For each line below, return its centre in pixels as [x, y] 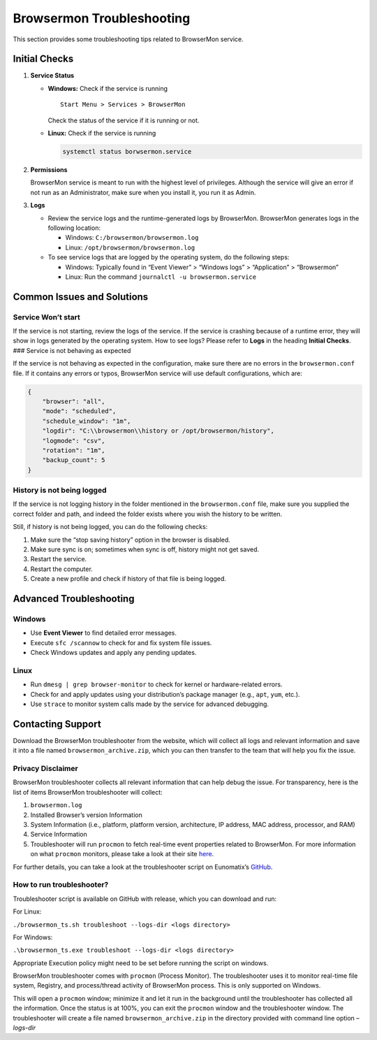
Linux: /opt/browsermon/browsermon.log [130, 247]
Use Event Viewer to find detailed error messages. [104, 633]
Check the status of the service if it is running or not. [124, 120]
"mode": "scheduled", [79, 411]
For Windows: [33, 937]
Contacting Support [57, 724]
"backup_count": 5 [74, 460]
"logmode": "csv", [74, 441]
